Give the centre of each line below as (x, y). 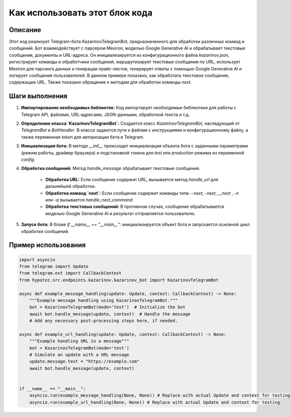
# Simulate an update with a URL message (79, 355)
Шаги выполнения (38, 96)
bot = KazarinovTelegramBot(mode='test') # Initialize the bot (107, 307)
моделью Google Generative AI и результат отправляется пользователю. (121, 213)
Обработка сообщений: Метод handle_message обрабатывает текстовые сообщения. (111, 168)
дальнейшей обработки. (71, 186)
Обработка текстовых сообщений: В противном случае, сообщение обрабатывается (135, 207)
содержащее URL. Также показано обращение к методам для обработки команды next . (100, 82)
